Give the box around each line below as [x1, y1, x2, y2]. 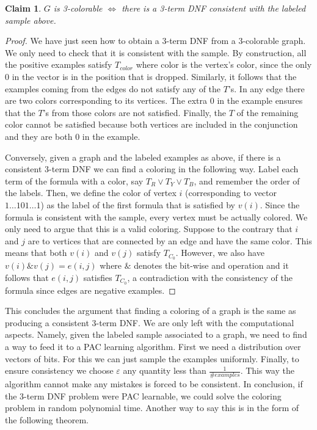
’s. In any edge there [228, 82, 305, 95]
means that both [5, 246, 67, 259]
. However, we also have [175, 246, 264, 259]
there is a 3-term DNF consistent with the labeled [122, 2, 306, 14]
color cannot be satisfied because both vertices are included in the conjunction [5, 118, 298, 131]
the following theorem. [5, 413, 89, 426]
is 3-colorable [53, 2, 103, 14]
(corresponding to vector [185, 186, 277, 199]
